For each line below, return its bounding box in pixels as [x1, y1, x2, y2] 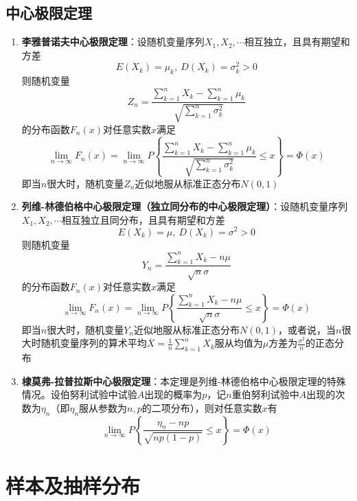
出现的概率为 [144, 387, 203, 401]
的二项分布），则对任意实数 [141, 400, 262, 415]
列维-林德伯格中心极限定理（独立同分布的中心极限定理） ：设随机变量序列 [21, 199, 348, 213]
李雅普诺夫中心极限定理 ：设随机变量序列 [21, 34, 205, 49]
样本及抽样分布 [5, 471, 141, 499]
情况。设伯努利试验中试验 [21, 387, 137, 401]
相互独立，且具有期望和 [244, 34, 350, 49]
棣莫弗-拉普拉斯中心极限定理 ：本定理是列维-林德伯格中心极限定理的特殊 [21, 373, 346, 388]
